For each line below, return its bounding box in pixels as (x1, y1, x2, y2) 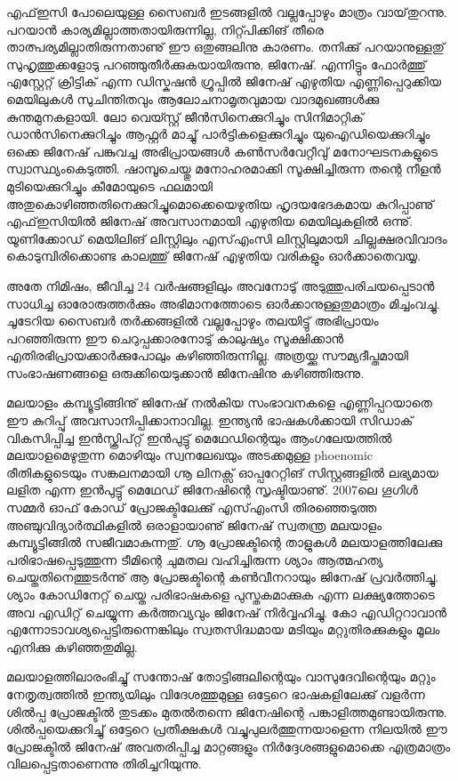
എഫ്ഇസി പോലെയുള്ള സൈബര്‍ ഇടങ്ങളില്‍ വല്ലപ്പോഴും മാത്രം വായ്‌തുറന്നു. (6, 3, 447, 20)
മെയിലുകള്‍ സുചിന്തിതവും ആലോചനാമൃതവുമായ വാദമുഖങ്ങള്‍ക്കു (6, 89, 380, 108)
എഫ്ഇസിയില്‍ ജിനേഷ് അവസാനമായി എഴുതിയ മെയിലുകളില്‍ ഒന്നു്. (6, 212, 414, 230)
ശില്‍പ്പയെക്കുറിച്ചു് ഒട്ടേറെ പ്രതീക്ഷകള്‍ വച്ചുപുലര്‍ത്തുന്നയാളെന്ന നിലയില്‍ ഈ (6, 720, 447, 738)
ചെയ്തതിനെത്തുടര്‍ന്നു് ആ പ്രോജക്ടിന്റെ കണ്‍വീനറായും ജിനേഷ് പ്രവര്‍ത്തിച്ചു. (6, 568, 439, 586)
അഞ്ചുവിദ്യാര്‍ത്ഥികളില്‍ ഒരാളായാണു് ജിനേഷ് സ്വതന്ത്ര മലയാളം (6, 515, 382, 534)
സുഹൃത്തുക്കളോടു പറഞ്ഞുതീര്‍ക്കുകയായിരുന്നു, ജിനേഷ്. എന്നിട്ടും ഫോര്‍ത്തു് (6, 54, 427, 73)
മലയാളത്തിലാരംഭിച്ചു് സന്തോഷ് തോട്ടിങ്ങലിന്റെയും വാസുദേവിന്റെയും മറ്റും (6, 667, 436, 686)
